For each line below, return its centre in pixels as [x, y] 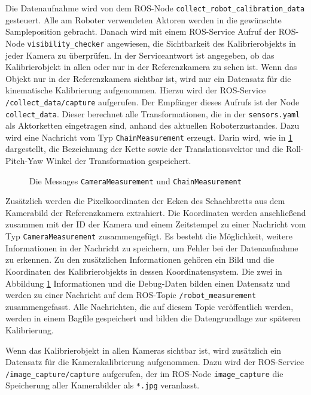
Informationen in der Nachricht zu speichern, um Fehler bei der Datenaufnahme [152, 247]
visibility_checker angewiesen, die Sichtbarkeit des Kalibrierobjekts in [161, 43]
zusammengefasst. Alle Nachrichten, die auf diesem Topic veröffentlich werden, [150, 306]
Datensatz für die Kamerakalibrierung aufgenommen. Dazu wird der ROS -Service [155, 362]
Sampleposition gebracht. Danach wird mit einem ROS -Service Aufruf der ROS [151, 31]
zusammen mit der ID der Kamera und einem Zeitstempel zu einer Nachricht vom [156, 224]
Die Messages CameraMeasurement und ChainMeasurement [135, 180]
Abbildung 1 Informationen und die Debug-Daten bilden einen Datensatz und [148, 283]
